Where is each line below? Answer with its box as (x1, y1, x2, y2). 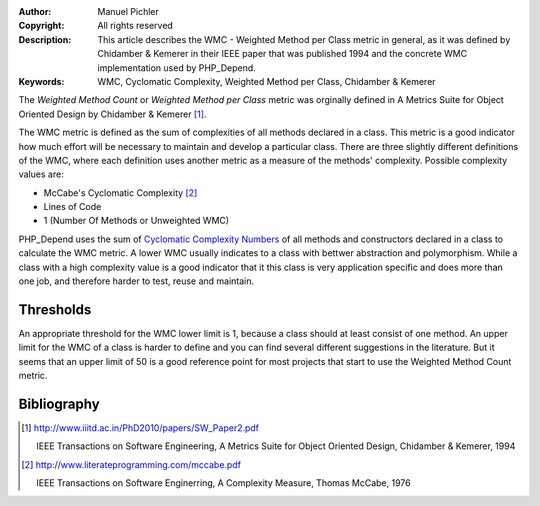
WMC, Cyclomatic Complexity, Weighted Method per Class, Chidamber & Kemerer (97, 75, 436, 87)
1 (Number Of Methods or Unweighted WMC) (43, 215, 230, 227)
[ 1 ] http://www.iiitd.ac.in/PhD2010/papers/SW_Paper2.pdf (21, 422, 260, 434)
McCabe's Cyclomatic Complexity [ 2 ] (43, 186, 198, 199)
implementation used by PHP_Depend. (97, 61, 257, 74)
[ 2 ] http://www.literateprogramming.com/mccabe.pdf (21, 458, 242, 470)
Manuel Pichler (97, 6, 159, 17)
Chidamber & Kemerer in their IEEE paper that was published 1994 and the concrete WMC (97, 48, 468, 60)
